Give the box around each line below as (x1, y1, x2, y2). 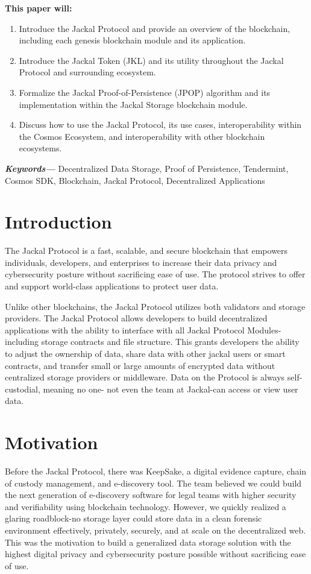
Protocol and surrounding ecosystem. (19, 66, 156, 78)
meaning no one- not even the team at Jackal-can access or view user (43, 382, 298, 395)
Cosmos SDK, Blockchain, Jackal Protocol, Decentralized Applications (5, 174, 265, 186)
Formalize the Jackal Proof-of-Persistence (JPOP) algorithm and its (19, 86, 271, 98)
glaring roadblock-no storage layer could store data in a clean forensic (5, 512, 262, 525)
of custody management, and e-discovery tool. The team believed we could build (5, 476, 302, 489)
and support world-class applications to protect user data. (5, 280, 219, 292)
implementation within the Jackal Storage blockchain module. (19, 98, 248, 110)
